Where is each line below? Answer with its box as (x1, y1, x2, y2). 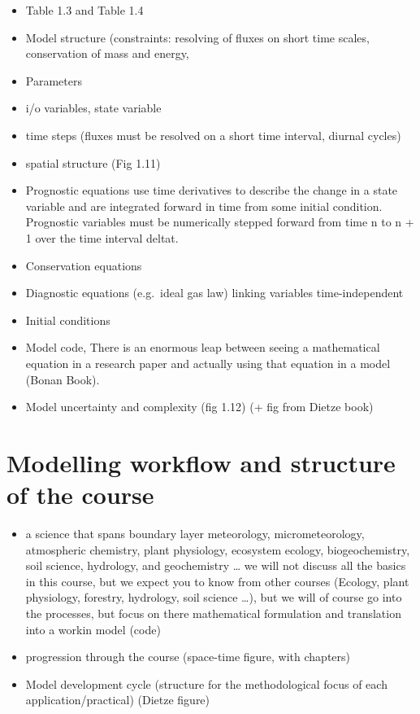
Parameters (25, 72, 82, 89)
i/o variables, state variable (25, 99, 162, 116)
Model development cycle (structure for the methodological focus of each (25, 675, 388, 692)
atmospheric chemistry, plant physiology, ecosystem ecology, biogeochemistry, (25, 541, 410, 558)
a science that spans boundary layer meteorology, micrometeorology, (25, 525, 365, 541)
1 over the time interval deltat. (25, 229, 179, 246)
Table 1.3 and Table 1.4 (25, 2, 144, 18)
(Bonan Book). (25, 370, 100, 388)
